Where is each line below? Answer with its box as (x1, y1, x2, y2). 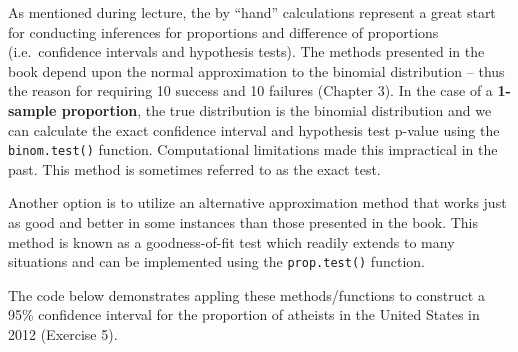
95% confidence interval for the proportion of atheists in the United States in (8, 304, 480, 325)
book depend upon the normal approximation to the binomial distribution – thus (8, 60, 505, 81)
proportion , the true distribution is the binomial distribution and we (61, 99, 492, 120)
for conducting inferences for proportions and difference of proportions (8, 21, 439, 42)
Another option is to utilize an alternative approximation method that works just (8, 192, 507, 213)
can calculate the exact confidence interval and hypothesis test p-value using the (8, 119, 500, 140)
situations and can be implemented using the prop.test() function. (8, 251, 425, 272)
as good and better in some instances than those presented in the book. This (8, 212, 478, 232)
